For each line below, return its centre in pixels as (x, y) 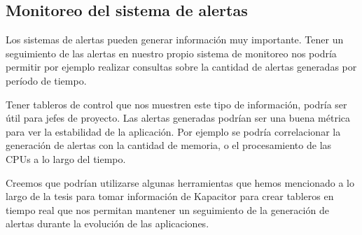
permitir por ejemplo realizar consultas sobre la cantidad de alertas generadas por (181, 67)
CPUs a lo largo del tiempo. (66, 158)
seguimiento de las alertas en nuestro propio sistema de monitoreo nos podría (171, 53)
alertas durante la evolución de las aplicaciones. (107, 223)
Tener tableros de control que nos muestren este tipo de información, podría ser (176, 104)
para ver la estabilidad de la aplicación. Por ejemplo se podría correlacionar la (173, 131)
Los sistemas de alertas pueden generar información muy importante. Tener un (175, 40)
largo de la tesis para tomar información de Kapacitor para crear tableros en (170, 196)
